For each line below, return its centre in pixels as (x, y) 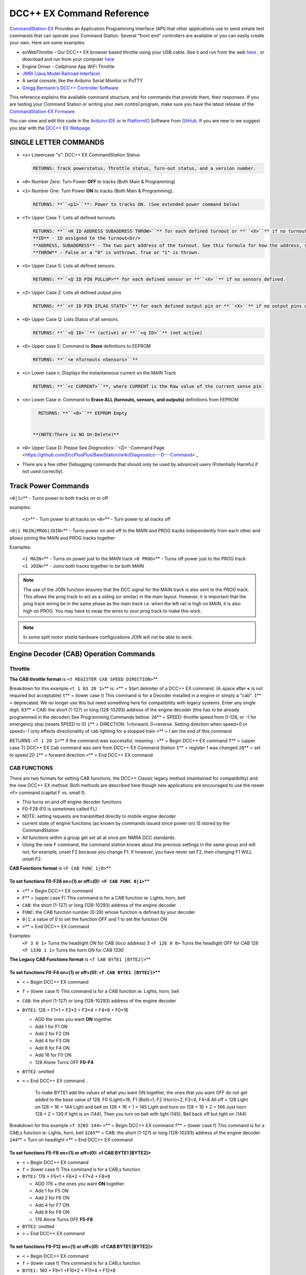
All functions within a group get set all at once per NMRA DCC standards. (99, 837)
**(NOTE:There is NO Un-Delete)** (76, 434)
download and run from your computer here (68, 59)
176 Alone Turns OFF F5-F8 (64, 1219)
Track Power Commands (49, 486)
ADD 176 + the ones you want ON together (80, 1184)
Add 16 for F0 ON (53, 1055)
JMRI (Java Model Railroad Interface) (61, 73)
